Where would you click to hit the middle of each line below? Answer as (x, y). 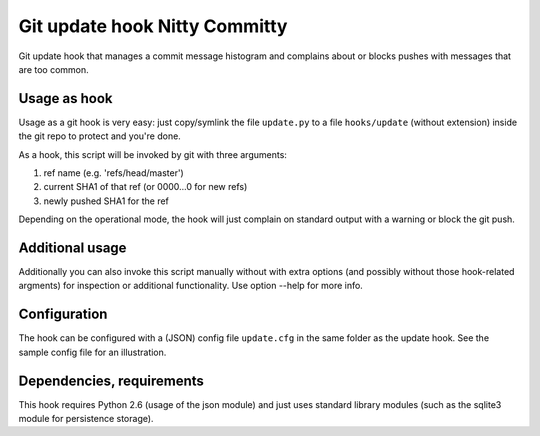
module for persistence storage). (86, 419)
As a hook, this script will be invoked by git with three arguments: (152, 154)
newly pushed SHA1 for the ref (106, 201)
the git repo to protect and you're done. (100, 136)
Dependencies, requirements (111, 380)
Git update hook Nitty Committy (153, 26)
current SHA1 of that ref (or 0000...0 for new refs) (145, 187)
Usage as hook (66, 98)
